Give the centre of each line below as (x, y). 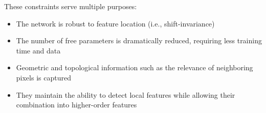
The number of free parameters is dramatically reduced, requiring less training (139, 40)
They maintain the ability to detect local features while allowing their (126, 94)
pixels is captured (43, 77)
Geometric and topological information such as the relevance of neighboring (135, 67)
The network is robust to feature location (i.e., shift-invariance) (115, 23)
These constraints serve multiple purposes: (71, 6)
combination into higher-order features (76, 105)
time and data (38, 50)
